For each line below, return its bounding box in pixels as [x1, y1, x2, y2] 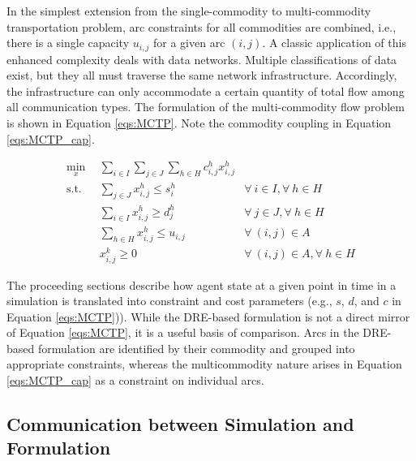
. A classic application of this [262, 34, 406, 51]
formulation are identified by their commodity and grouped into [37, 339, 355, 356]
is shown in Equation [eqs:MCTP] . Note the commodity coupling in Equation [6, 114, 392, 131]
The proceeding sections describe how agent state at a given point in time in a [6, 276, 397, 293]
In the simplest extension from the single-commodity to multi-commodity [6, 2, 371, 19]
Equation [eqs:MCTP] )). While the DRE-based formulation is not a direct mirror [6, 308, 410, 325]
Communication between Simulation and [6, 411, 354, 437]
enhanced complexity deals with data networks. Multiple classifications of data [6, 50, 397, 67]
